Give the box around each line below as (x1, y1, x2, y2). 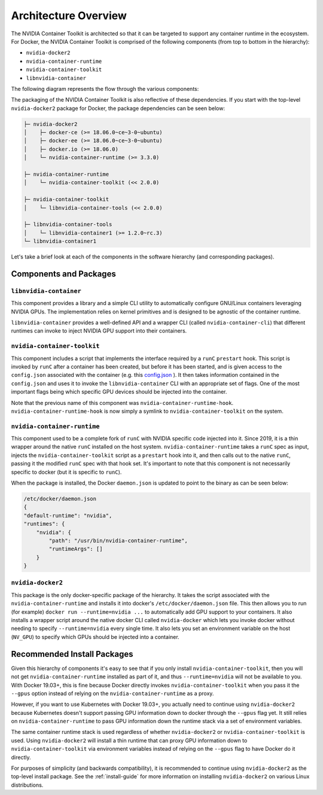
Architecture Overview (11, 9, 127, 22)
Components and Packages (11, 269, 116, 279)
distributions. (11, 781, 44, 788)
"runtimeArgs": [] (48, 546, 103, 553)
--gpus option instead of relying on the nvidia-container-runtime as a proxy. (11, 690, 214, 697)
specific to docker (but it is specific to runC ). (11, 468, 122, 476)
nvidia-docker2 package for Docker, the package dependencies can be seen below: (11, 105, 226, 112)
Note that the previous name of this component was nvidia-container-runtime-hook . (11, 399, 233, 406)
